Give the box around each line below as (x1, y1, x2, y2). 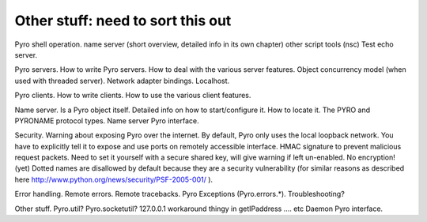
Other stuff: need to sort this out (14, 12, 232, 29)
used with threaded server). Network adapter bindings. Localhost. (14, 76, 230, 85)
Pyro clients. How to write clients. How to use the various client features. (14, 91, 251, 100)
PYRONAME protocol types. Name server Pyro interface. (14, 115, 199, 126)
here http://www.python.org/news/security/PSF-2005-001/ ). (14, 175, 213, 184)
